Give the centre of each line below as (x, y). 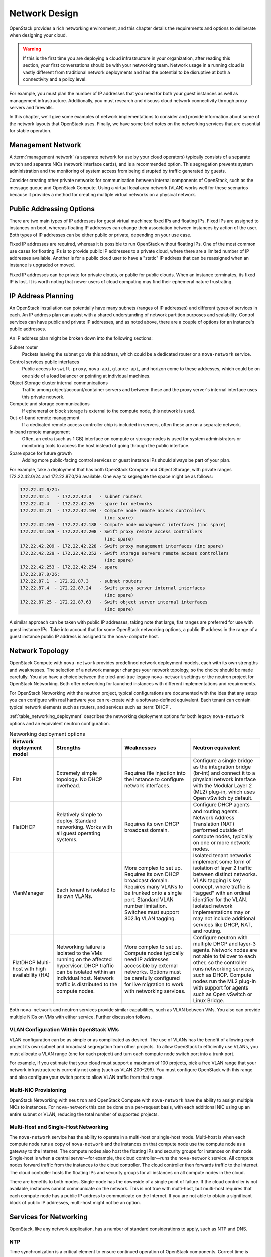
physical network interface (225, 779)
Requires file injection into (155, 773)
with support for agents (221, 988)
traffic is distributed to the (87, 984)
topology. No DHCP (80, 779)
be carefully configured (152, 978)
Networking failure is (81, 947)
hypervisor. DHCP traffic (85, 966)
